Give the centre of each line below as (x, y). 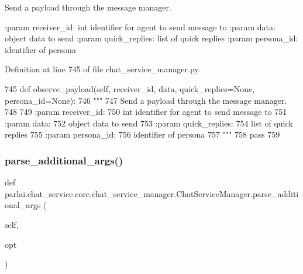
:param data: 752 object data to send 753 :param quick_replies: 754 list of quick (149, 123)
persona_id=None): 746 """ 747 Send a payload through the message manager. (146, 100)
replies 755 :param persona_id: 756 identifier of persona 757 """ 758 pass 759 (142, 134)
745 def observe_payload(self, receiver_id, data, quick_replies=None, (130, 88)
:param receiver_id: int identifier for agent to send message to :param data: (140, 27)
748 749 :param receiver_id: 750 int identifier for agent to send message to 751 (146, 112)
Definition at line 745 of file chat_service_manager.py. (103, 69)
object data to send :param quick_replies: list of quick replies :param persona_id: (151, 38)
